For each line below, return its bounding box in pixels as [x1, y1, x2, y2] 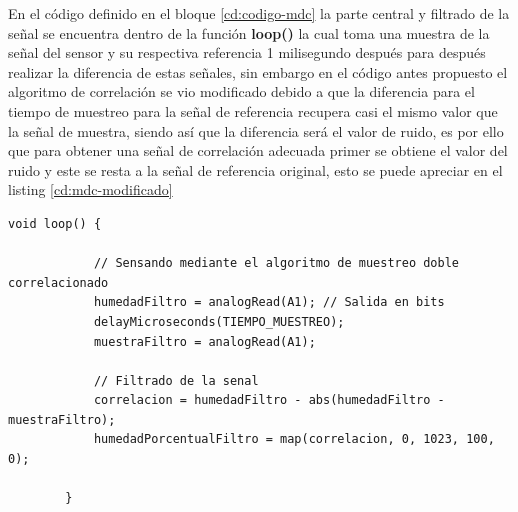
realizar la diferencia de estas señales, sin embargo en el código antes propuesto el [8, 61, 508, 82]
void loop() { [8, 216, 102, 231]
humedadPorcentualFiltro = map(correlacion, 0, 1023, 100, [93, 432, 495, 447]
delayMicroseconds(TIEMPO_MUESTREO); [93, 314, 345, 329]
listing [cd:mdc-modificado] [8, 179, 173, 200]
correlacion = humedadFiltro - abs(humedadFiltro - [93, 393, 445, 408]
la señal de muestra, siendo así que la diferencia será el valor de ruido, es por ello [8, 120, 504, 141]
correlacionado [8, 275, 109, 290]
